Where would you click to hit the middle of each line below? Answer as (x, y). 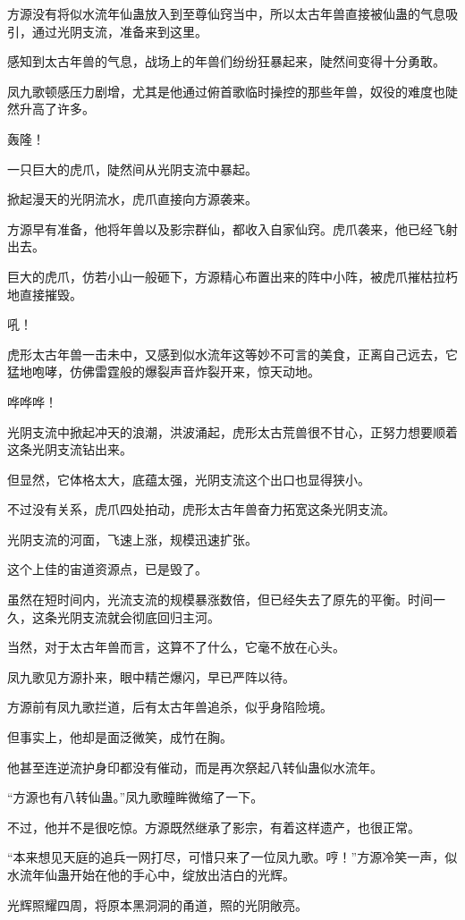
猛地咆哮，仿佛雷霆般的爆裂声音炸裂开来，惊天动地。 (164, 371)
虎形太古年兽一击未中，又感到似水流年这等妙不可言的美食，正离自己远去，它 (232, 354)
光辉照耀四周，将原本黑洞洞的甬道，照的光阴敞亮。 (157, 904)
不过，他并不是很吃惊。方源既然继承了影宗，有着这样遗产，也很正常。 (214, 827)
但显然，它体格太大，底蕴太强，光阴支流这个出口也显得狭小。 (189, 479)
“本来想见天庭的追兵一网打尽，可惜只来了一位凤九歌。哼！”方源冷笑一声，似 (232, 857)
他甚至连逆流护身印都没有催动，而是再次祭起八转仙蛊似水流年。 (195, 767)
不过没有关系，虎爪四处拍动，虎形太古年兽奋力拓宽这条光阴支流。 (201, 509)
